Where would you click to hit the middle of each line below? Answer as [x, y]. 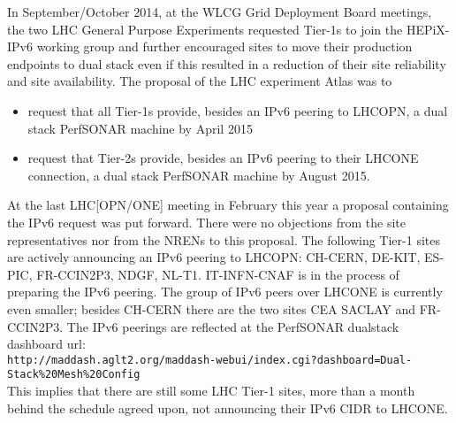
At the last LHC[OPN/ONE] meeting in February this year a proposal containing [228, 205]
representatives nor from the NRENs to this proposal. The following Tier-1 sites [224, 239]
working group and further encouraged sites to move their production [224, 46]
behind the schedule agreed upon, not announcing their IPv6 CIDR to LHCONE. [228, 408]
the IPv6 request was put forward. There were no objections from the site [207, 222]
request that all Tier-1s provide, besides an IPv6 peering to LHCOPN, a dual [238, 110]
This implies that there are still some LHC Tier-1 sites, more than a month [211, 390]
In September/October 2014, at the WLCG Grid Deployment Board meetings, [220, 12]
